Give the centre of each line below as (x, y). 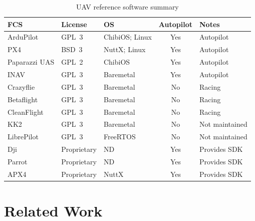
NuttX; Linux (124, 49)
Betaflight (23, 99)
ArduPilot (23, 37)
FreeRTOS (119, 137)
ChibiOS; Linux (127, 37)
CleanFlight (26, 112)
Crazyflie (21, 86)
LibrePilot (23, 137)
